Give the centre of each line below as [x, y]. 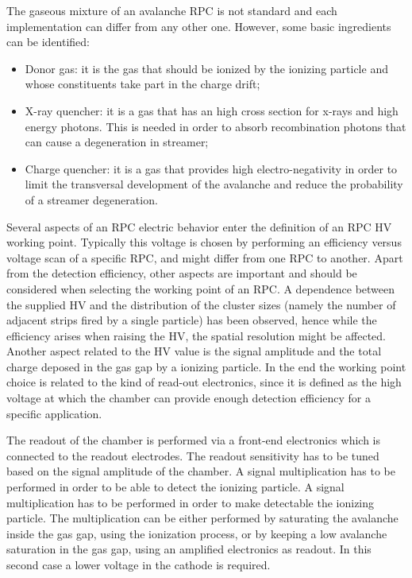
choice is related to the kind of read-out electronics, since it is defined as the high [204, 382]
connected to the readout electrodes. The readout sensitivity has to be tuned [193, 455]
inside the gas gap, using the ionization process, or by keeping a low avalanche [197, 533]
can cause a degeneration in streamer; [117, 142]
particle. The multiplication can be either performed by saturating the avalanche [202, 518]
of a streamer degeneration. [91, 199]
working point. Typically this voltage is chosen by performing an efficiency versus [204, 242]
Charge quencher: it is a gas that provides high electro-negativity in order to [211, 168]
